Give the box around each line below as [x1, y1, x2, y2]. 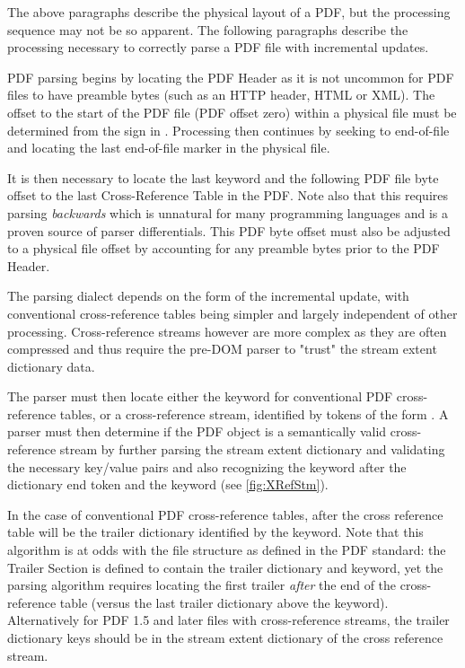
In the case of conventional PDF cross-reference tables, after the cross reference [7, 505, 443, 523]
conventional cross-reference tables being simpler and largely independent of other [7, 303, 458, 322]
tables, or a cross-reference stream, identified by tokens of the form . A [59, 404, 449, 423]
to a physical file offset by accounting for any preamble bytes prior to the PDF [7, 239, 440, 258]
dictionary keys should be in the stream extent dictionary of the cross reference [7, 628, 443, 646]
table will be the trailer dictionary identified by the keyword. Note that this [7, 523, 424, 541]
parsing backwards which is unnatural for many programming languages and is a [7, 203, 448, 222]
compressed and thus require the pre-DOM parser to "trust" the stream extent [7, 339, 437, 358]
